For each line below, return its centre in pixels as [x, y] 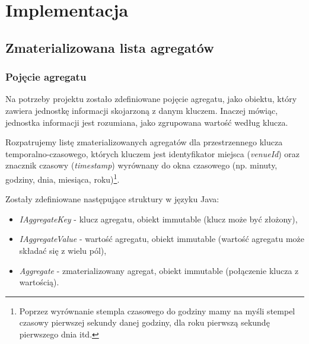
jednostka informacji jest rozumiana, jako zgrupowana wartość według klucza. [147, 122]
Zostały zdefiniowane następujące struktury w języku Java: [112, 199]
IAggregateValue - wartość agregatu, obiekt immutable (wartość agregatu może [162, 239]
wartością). [39, 282]
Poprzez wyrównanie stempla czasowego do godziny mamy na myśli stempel [157, 310]
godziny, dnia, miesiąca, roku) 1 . [63, 178]
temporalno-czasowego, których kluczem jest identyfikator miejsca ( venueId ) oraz [152, 153]
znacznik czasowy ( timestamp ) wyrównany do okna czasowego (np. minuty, [141, 165]
